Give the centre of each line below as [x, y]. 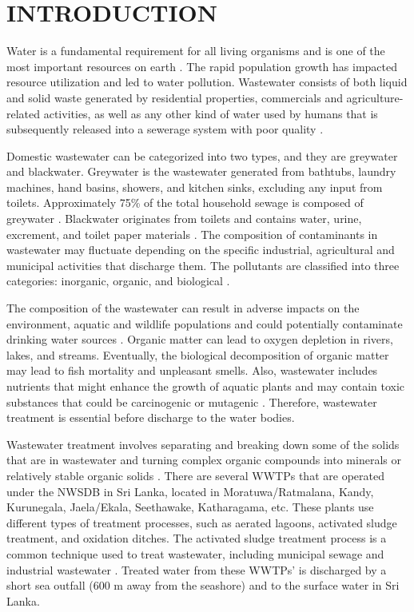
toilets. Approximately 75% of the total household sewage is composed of [185, 203]
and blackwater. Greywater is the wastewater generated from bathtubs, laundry [201, 171]
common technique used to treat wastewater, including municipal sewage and [195, 553]
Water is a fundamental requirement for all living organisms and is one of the [196, 51]
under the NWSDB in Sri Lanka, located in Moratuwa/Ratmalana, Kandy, [190, 491]
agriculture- [375, 97]
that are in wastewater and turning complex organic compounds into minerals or [204, 460]
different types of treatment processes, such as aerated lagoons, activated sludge [202, 522]
